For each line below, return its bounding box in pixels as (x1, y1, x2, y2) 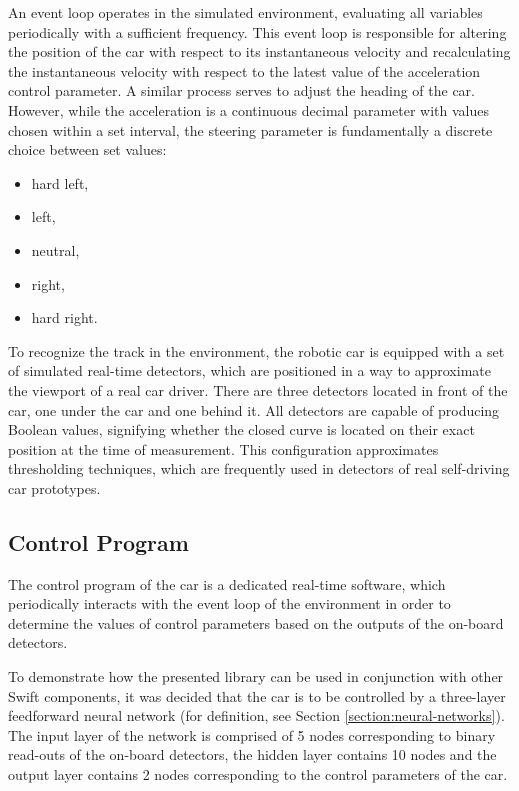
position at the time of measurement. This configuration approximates (8, 438, 439, 459)
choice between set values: (8, 139, 167, 160)
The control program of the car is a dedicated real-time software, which (8, 573, 446, 594)
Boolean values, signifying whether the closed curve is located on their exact (8, 419, 475, 440)
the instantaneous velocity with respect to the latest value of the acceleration (8, 60, 481, 81)
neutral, (31, 239, 80, 260)
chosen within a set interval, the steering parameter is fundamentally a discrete (8, 119, 493, 140)
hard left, (31, 172, 89, 193)
